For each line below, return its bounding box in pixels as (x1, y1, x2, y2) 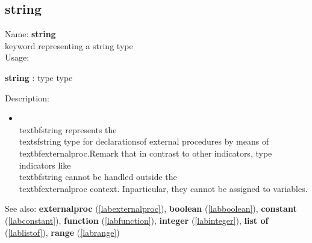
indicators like (19, 158, 71, 171)
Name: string (5, 28, 56, 40)
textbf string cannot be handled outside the (19, 170, 177, 183)
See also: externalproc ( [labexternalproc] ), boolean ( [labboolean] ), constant (5, 202, 297, 215)
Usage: (5, 51, 30, 64)
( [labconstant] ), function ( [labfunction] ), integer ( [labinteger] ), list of (5, 214, 269, 226)
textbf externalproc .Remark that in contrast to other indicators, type (19, 146, 272, 159)
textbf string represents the (19, 123, 117, 136)
